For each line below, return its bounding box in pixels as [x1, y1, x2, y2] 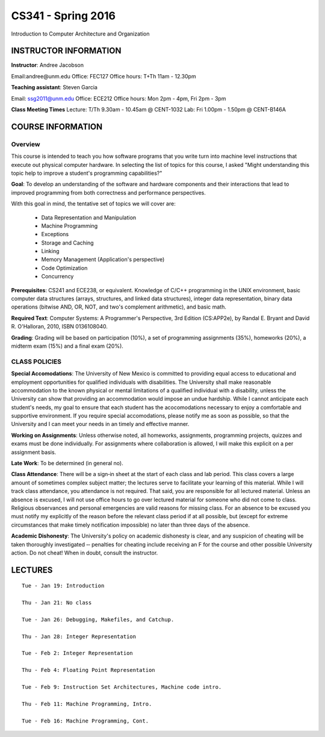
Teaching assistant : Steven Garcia [11, 84, 97, 91]
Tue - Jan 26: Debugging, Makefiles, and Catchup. [22, 616, 175, 623]
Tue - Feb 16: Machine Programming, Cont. [22, 717, 149, 724]
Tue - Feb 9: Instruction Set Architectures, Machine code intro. [22, 684, 222, 691]
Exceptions [41, 231, 69, 238]
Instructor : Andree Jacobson [11, 61, 84, 69]
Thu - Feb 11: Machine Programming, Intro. [22, 700, 152, 707]
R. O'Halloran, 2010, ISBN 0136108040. [11, 323, 108, 330]
